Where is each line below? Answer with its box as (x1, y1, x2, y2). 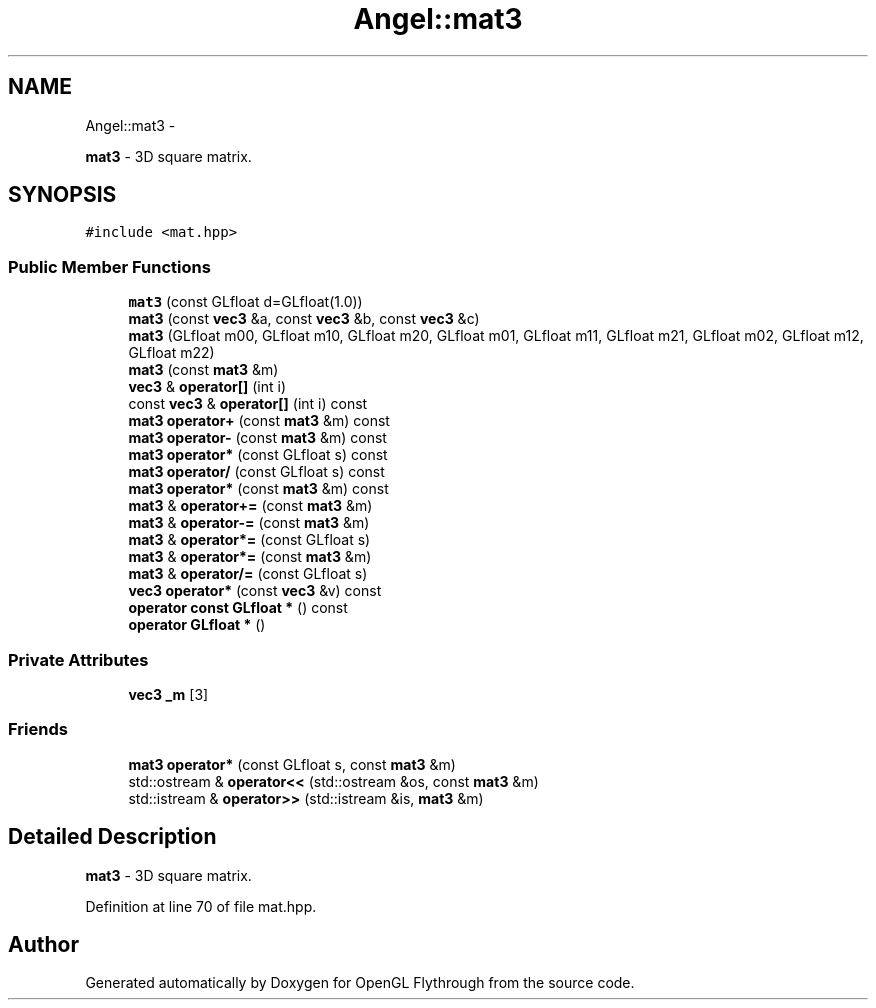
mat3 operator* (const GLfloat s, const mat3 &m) (128, 755, 456, 773)
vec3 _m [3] (128, 685, 209, 703)
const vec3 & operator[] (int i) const (128, 395, 368, 413)
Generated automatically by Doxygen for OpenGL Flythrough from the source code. (85, 974, 635, 992)
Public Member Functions (8, 256, 211, 277)
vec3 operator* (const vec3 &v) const (128, 582, 382, 600)
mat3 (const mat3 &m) (128, 361, 279, 379)
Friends (8, 719, 68, 740)
